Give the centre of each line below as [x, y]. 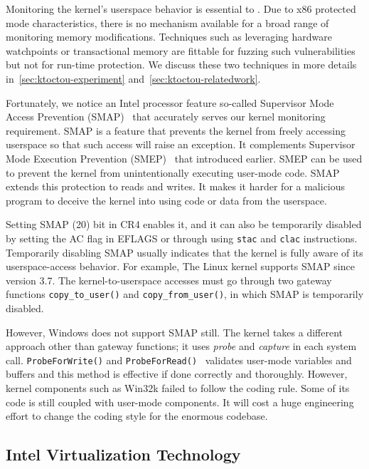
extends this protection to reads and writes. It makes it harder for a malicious [176, 186]
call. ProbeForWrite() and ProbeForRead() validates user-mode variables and [179, 360]
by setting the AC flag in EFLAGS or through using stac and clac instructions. [182, 238]
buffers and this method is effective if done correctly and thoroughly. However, [177, 374]
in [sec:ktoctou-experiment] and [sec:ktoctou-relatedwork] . [133, 78]
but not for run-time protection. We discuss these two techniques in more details [181, 65]
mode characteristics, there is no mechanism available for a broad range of [167, 22]
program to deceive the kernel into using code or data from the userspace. [166, 200]
